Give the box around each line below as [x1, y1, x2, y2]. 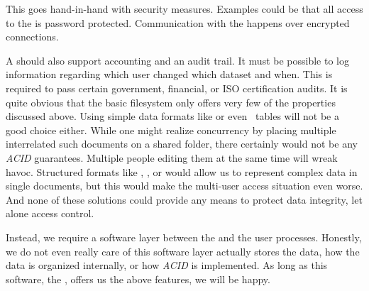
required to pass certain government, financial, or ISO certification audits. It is [6, 80, 348, 95]
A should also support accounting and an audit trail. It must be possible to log [6, 53, 349, 67]
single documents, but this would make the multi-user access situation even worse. [6, 178, 363, 193]
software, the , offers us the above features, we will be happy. [6, 271, 270, 286]
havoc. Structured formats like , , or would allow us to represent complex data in [6, 164, 358, 179]
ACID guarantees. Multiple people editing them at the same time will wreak [6, 150, 338, 165]
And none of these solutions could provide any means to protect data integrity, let [6, 192, 363, 207]
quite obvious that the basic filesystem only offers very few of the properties [6, 94, 336, 109]
